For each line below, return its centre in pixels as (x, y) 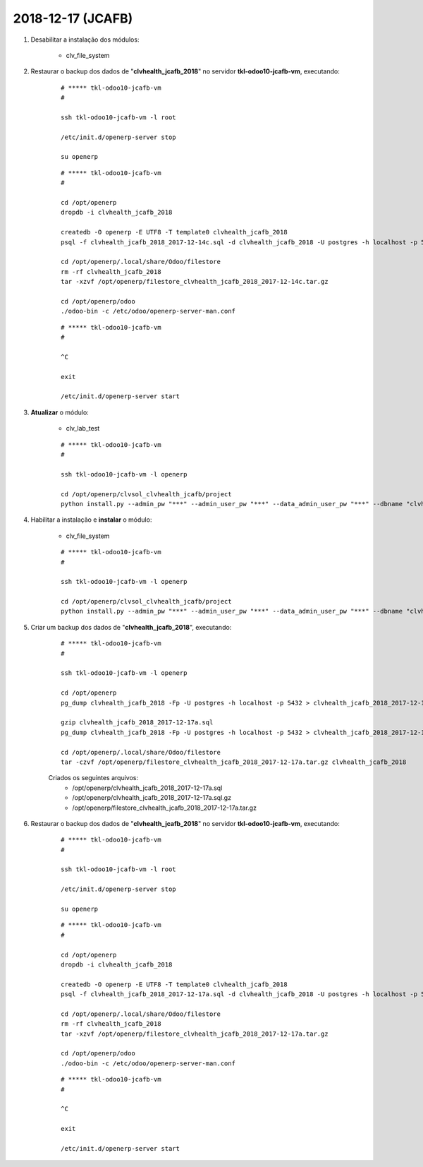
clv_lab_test (83, 429)
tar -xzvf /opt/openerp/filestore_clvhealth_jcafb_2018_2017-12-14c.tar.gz (195, 282)
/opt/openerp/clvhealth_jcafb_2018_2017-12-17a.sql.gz (152, 798)
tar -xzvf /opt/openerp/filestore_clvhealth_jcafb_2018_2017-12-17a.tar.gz (195, 1034)
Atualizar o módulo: (60, 412)
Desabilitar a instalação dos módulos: (85, 40)
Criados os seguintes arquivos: (93, 778)
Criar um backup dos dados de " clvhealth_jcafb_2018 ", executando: (131, 627)
